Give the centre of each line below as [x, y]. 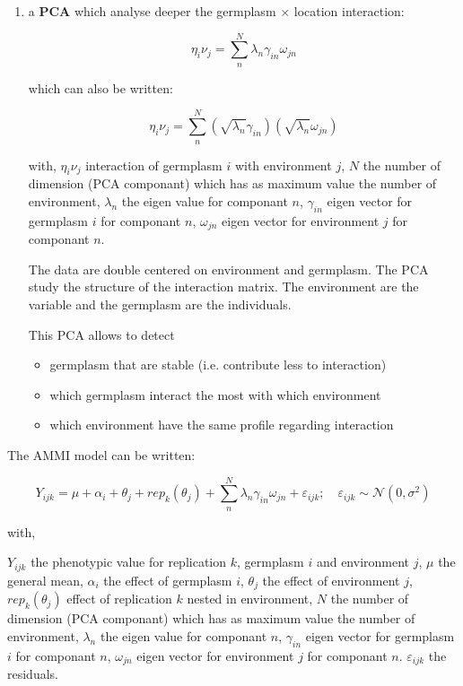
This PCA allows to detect [101, 334]
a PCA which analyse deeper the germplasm [152, 11]
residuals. [33, 674]
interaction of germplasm [154, 165]
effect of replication [119, 599]
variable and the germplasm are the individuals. [160, 304]
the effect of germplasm [168, 580]
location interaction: [349, 11]
